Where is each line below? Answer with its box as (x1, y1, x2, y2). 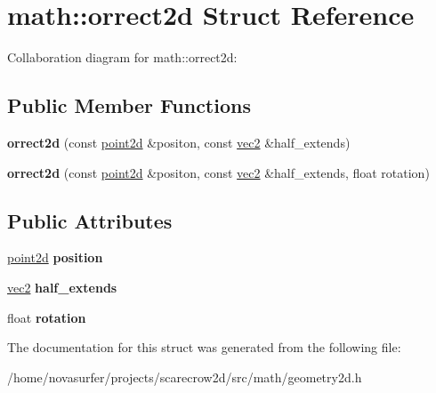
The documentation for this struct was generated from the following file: (7, 338, 401, 357)
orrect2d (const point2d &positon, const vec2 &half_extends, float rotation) (7, 163, 430, 181)
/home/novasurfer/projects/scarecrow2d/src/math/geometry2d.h (7, 367, 362, 386)
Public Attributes (7, 206, 173, 234)
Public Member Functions (7, 92, 251, 119)
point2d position (7, 248, 103, 267)
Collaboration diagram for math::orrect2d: (7, 48, 238, 67)
